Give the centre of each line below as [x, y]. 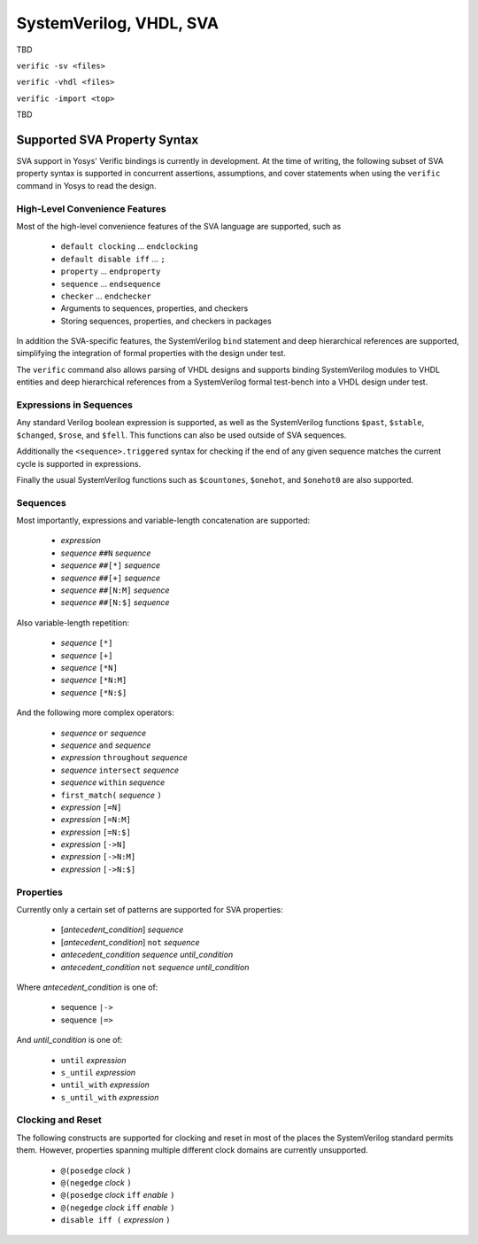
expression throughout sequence [124, 758]
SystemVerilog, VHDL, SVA [118, 23]
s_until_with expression [110, 1097]
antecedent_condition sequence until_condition [147, 955]
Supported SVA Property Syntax [108, 140]
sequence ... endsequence [111, 284]
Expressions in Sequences [74, 405]
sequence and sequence [106, 745]
